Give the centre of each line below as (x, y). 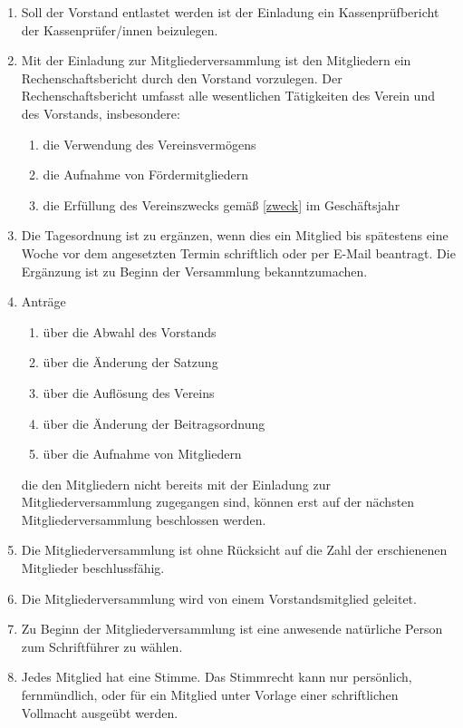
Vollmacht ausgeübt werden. (100, 712)
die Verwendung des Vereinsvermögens (150, 144)
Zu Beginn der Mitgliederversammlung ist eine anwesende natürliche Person (232, 629)
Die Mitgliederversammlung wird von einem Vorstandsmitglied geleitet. (219, 598)
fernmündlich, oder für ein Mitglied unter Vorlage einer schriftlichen (210, 695)
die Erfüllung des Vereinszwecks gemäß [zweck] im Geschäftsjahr (222, 204)
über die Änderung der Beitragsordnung (154, 423)
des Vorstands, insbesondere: (101, 113)
